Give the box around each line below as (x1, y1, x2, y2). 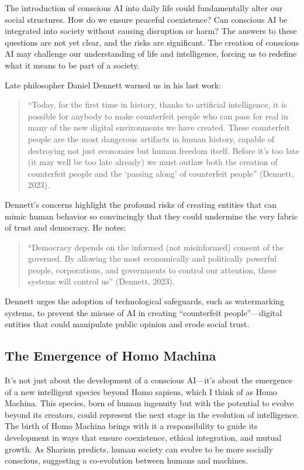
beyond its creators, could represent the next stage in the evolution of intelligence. (5, 408, 299, 420)
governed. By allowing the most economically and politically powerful (27, 252, 277, 265)
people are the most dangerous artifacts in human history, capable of (27, 132, 275, 145)
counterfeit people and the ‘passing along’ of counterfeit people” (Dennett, (27, 167, 294, 179)
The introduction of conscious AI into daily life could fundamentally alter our (5, 2, 283, 13)
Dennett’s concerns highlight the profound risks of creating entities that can (5, 198, 277, 210)
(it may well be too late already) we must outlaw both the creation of (27, 156, 278, 168)
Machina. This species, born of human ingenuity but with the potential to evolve (5, 397, 294, 409)
